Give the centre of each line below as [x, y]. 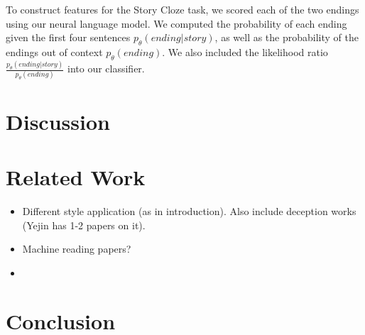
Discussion [58, 121]
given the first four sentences [68, 37]
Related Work [76, 176]
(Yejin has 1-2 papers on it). [84, 225]
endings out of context [54, 51]
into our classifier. [106, 68]
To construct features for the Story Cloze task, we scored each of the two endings [182, 9]
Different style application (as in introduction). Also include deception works [189, 210]
